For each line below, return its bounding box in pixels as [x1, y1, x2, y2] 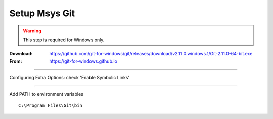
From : [9, 58, 22, 64]
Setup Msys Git [9, 8, 75, 19]
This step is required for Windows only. [23, 37, 105, 43]
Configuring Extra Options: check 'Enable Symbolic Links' [9, 75, 130, 81]
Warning [23, 28, 41, 34]
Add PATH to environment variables [9, 91, 83, 97]
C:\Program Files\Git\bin [18, 102, 83, 108]
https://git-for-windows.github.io [49, 58, 117, 64]
